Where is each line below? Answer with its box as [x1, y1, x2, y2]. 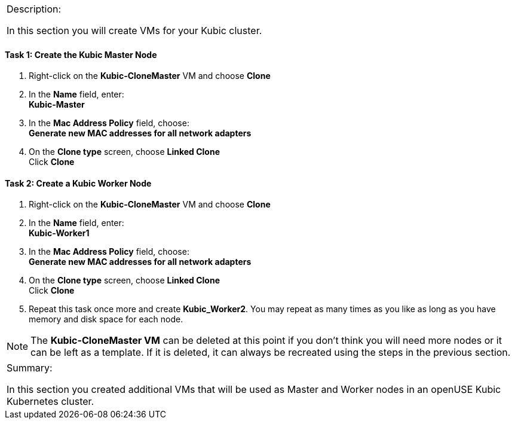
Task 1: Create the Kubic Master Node [5, 49, 157, 60]
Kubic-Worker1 [29, 228, 90, 239]
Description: [7, 3, 62, 15]
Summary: [7, 362, 53, 374]
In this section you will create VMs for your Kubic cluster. [7, 25, 262, 36]
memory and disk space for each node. [29, 314, 183, 325]
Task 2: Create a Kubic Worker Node [5, 178, 152, 188]
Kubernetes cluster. [7, 395, 94, 408]
